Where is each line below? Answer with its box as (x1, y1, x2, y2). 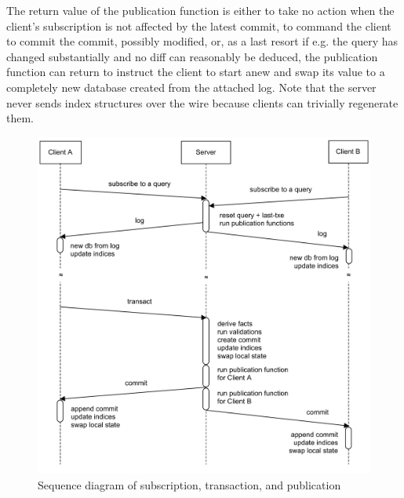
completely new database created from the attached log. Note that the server (6, 78, 377, 95)
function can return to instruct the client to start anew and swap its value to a (6, 64, 385, 80)
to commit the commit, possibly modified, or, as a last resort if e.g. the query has (6, 33, 399, 49)
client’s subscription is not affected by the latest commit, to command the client (6, 17, 391, 34)
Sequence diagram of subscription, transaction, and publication (38, 476, 341, 493)
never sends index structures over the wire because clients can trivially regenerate (6, 94, 399, 111)
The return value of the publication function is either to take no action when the (6, 2, 395, 18)
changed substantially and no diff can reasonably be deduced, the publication (6, 48, 378, 64)
